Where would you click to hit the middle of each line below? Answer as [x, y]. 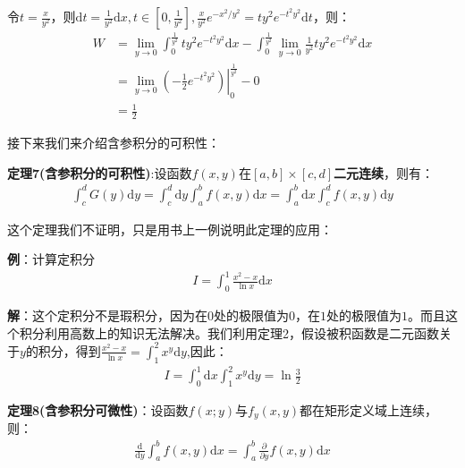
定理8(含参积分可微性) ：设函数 [98, 410]
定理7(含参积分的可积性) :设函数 [100, 172]
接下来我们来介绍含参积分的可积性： [114, 143]
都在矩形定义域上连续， [369, 410]
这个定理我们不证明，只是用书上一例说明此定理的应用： [170, 229]
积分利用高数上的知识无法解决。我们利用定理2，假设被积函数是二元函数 [229, 332]
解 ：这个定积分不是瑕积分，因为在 [107, 315]
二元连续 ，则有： [384, 172]
